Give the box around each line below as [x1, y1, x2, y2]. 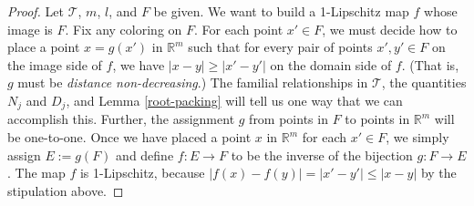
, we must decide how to [322, 19, 458, 38]
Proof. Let [7, 2, 64, 20]
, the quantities [381, 73, 467, 92]
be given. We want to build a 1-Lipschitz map [153, 2, 409, 20]
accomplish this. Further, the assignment [7, 109, 235, 129]
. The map [7, 163, 66, 182]
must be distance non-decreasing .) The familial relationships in [17, 73, 368, 92]
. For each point [194, 19, 283, 38]
